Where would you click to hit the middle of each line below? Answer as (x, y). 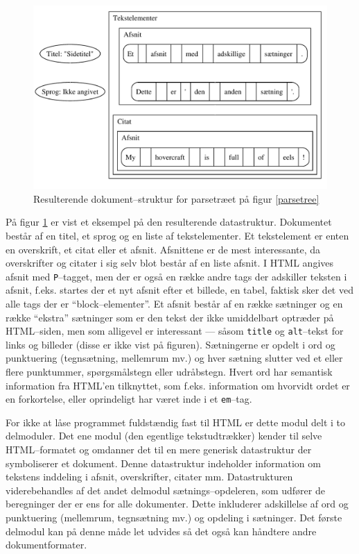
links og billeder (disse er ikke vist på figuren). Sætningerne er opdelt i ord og (170, 344)
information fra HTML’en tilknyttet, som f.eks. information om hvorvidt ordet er (178, 385)
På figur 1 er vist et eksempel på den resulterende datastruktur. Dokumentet (169, 222)
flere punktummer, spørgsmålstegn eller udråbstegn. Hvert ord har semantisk (169, 372)
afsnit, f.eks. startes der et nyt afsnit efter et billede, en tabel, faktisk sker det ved (179, 290)
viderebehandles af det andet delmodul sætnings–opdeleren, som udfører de (165, 490)
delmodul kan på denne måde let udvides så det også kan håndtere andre (161, 531)
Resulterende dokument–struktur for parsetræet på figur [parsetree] (176, 198)
